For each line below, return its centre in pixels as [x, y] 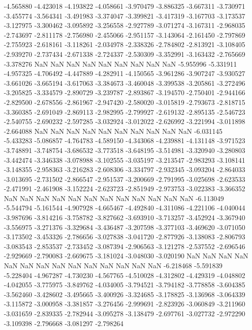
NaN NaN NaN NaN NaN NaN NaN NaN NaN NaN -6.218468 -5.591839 [113, 266]
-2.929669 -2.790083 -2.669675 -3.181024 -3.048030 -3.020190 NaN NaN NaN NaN [126, 256]
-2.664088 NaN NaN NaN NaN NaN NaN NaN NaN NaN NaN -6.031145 [113, 131]
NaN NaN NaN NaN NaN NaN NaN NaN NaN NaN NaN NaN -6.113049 [114, 198]
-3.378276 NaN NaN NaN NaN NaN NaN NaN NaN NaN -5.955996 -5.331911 [120, 63]
